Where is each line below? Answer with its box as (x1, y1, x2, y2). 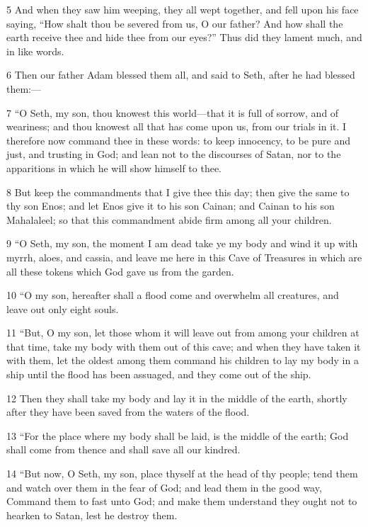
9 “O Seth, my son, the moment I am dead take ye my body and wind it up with (6, 236, 358, 251)
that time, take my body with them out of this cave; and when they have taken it (6, 339, 361, 353)
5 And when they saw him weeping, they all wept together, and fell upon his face (6, 2, 359, 16)
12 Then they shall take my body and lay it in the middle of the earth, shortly (6, 390, 347, 405)
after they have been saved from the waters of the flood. (6, 404, 250, 419)
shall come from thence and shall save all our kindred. (6, 442, 241, 457)
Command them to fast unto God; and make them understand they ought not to (6, 494, 357, 509)
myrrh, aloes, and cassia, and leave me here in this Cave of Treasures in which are (6, 249, 362, 264)
